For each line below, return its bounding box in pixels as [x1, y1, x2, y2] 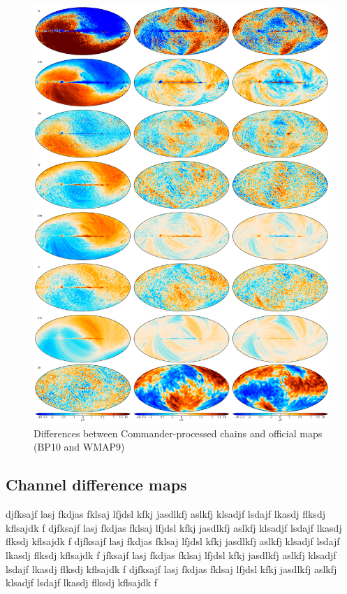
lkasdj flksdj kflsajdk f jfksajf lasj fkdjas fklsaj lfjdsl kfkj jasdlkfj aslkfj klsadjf [6, 547, 337, 562]
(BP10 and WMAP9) [34, 439, 125, 454]
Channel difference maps [6, 474, 187, 495]
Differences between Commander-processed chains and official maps [34, 425, 323, 440]
